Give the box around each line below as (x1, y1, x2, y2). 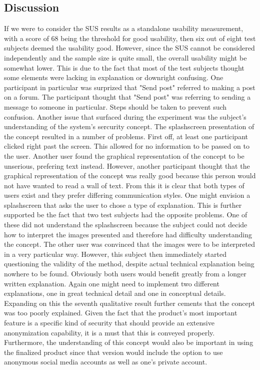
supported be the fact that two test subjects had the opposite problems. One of (4, 209, 247, 220)
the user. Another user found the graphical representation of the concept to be (4, 150, 244, 161)
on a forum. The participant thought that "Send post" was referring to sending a (4, 92, 251, 102)
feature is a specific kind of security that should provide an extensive (4, 317, 214, 328)
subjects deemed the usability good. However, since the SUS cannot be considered (4, 43, 255, 53)
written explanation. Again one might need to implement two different (4, 278, 219, 288)
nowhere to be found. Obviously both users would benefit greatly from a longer (4, 268, 246, 279)
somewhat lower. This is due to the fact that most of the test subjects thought (4, 62, 244, 73)
